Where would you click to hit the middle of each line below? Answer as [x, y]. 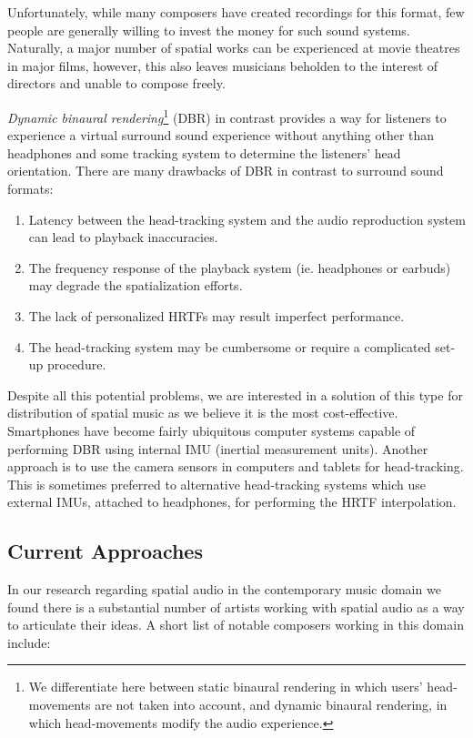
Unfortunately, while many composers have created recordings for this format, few [236, 12]
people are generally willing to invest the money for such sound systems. [209, 30]
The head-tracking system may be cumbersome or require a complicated [230, 346]
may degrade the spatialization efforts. [136, 285]
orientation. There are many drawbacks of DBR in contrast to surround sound [226, 171]
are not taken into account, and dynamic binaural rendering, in [271, 705]
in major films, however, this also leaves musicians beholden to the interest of [223, 65]
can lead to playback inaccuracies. [123, 237]
